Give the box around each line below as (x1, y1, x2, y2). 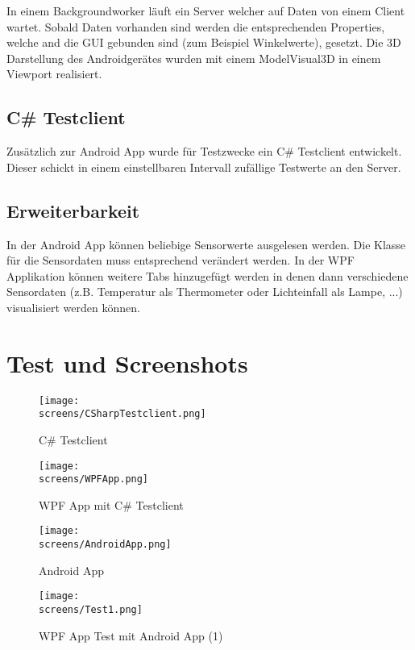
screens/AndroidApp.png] (39, 539, 172, 551)
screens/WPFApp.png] (39, 473, 149, 485)
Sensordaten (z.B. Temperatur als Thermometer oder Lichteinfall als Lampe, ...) (6, 283, 403, 300)
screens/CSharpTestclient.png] (39, 408, 206, 420)
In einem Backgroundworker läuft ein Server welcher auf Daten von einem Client (6, 2, 405, 19)
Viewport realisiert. (6, 65, 102, 82)
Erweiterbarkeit (6, 198, 140, 223)
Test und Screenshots (6, 346, 248, 379)
